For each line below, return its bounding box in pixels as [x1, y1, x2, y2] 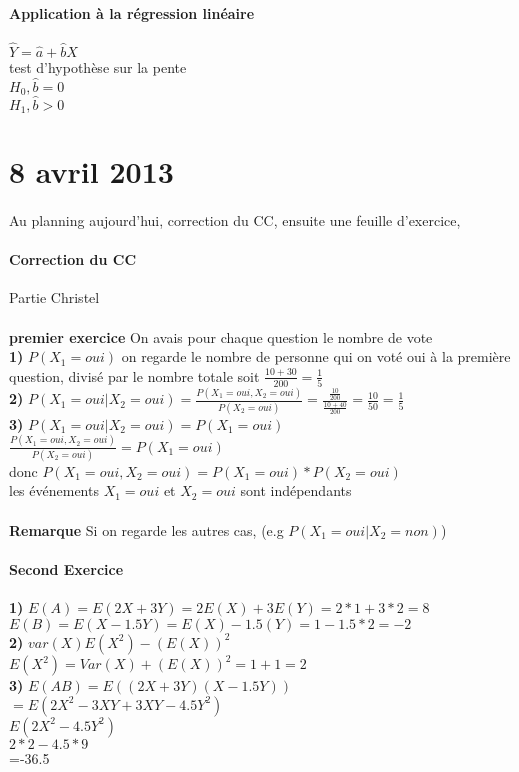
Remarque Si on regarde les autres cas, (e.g [9, 519, 284, 540]
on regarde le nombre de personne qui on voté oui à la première [121, 346, 511, 367]
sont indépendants [240, 480, 352, 501]
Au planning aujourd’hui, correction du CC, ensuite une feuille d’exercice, [9, 209, 461, 230]
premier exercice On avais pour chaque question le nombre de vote [9, 326, 433, 347]
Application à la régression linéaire [9, 2, 255, 23]
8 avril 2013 [9, 151, 174, 192]
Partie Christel [9, 287, 100, 308]
